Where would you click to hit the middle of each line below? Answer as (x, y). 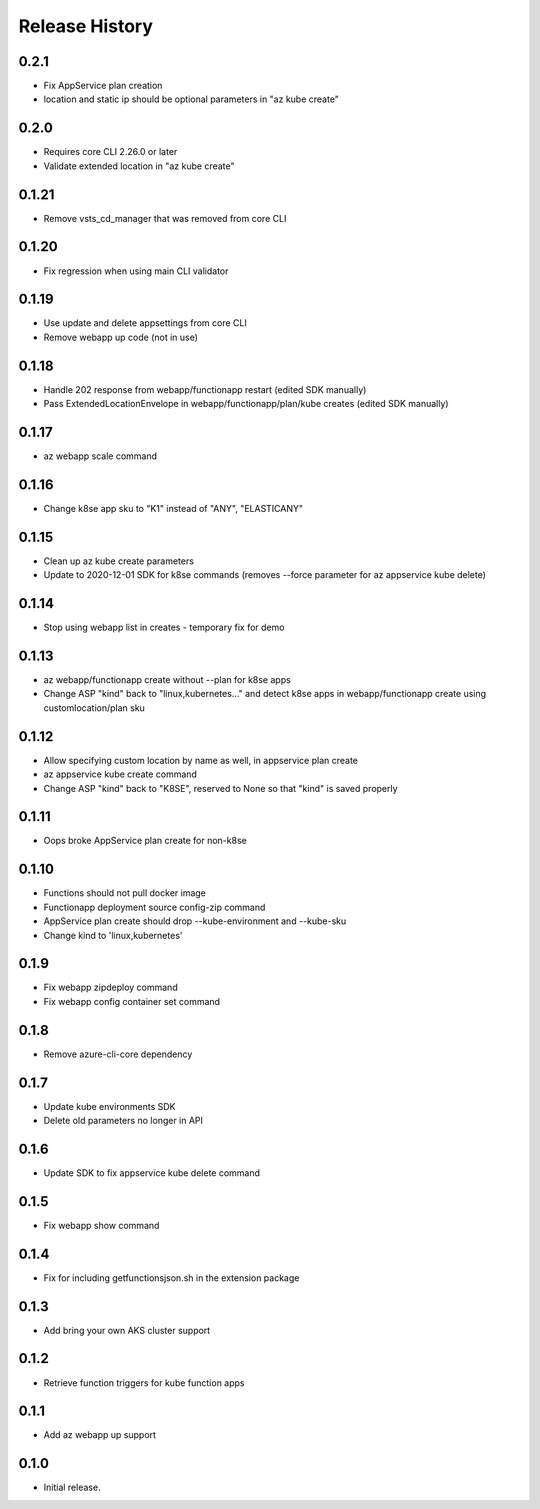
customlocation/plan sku (94, 707)
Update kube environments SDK (109, 1106)
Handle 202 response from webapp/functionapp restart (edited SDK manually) (205, 389)
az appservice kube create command (120, 774)
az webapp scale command (100, 456)
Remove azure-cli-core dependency (118, 1054)
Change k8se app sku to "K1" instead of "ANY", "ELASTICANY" (173, 508)
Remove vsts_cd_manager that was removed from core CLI (165, 218)
